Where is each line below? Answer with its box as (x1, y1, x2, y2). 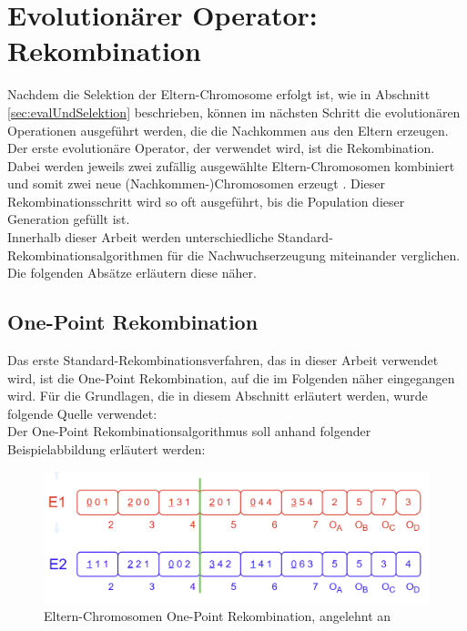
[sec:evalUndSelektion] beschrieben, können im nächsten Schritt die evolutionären (7, 102, 461, 121)
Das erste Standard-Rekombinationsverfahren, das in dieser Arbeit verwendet (7, 351, 439, 370)
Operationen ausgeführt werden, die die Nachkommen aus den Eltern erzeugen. (7, 120, 449, 139)
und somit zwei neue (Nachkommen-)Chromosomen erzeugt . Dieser (7, 174, 386, 193)
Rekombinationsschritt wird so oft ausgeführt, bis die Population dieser (7, 191, 405, 210)
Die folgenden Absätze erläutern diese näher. (7, 263, 257, 282)
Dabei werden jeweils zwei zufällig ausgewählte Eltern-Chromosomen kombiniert (7, 156, 455, 175)
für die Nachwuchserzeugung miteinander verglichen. (167, 245, 461, 264)
